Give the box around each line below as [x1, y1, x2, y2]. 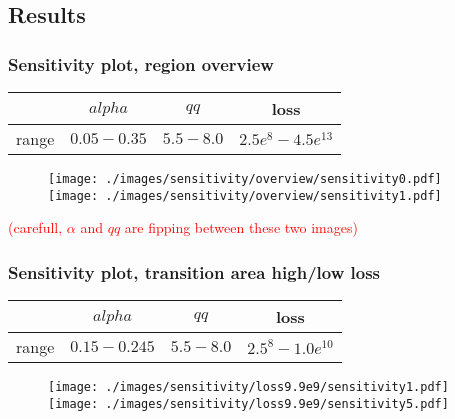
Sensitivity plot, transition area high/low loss [8, 259, 380, 284]
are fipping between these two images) [124, 217, 358, 238]
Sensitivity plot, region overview [8, 51, 274, 76]
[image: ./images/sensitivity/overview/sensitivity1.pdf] [48, 188, 442, 203]
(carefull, [8, 217, 63, 238]
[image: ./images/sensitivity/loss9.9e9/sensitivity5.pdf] [48, 396, 449, 411]
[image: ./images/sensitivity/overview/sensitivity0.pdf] [48, 172, 442, 186]
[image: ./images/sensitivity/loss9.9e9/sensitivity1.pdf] [48, 380, 449, 395]
